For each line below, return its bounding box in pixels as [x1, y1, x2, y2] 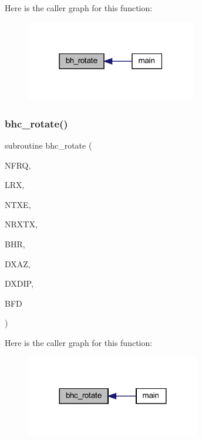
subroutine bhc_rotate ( [5, 139, 92, 152]
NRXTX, [5, 218, 38, 230]
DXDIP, [5, 277, 33, 290]
